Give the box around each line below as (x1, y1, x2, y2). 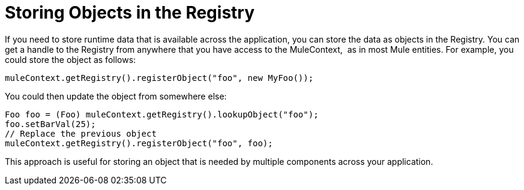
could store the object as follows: (5, 54, 136, 65)
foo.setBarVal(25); (5, 119, 96, 129)
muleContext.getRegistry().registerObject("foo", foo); (5, 138, 273, 148)
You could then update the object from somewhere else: (5, 91, 227, 101)
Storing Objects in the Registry (5, 2, 255, 23)
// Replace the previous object (5, 128, 157, 138)
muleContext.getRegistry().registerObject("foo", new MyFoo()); (5, 73, 314, 83)
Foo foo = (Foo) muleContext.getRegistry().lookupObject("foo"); (5, 109, 319, 119)
